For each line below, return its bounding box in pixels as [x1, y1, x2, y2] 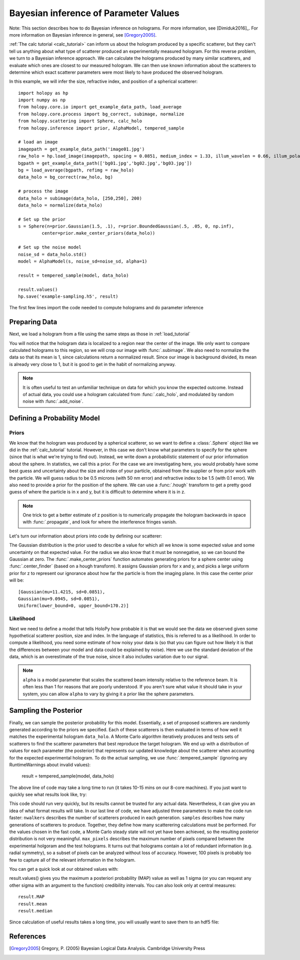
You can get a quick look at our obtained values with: [9, 866, 118, 872]
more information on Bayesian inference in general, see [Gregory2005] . [9, 32, 157, 38]
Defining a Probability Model [9, 414, 100, 423]
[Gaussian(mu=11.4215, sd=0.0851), [18, 589, 105, 595]
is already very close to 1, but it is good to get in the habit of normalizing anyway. [9, 361, 176, 367]
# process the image [18, 188, 68, 194]
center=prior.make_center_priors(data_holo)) [41, 231, 155, 236]
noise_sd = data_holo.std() [18, 251, 87, 257]
